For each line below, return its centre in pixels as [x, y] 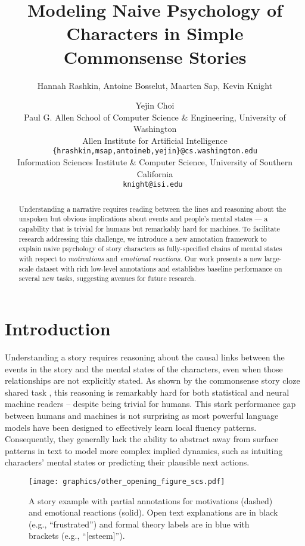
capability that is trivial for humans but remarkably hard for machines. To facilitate [149, 229]
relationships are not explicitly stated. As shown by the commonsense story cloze [152, 380]
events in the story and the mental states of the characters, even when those [144, 368]
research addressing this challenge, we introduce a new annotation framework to [143, 238]
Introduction [58, 328]
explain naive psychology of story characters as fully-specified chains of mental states [150, 249]
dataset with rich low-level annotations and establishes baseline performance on [159, 268]
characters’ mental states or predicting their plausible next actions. [127, 462]
